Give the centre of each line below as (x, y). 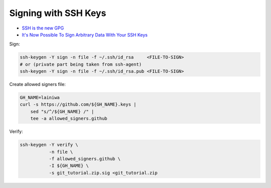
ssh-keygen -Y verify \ (49, 145)
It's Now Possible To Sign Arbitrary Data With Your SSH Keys (85, 34)
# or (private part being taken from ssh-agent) (81, 64)
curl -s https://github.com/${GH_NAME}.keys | (78, 104)
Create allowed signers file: (38, 84)
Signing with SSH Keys (58, 13)
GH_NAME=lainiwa (40, 98)
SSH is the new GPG (43, 28)
